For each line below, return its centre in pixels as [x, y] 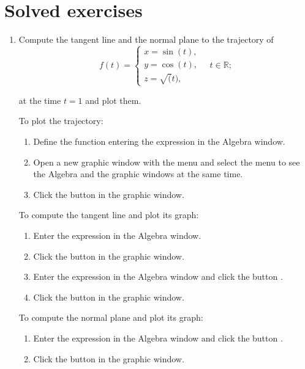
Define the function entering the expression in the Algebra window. [159, 141]
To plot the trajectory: [61, 121]
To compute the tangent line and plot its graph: [109, 215]
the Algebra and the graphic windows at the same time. [138, 174]
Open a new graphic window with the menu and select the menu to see [167, 162]
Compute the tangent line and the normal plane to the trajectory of [146, 39]
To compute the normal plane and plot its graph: [111, 317]
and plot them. [113, 100]
